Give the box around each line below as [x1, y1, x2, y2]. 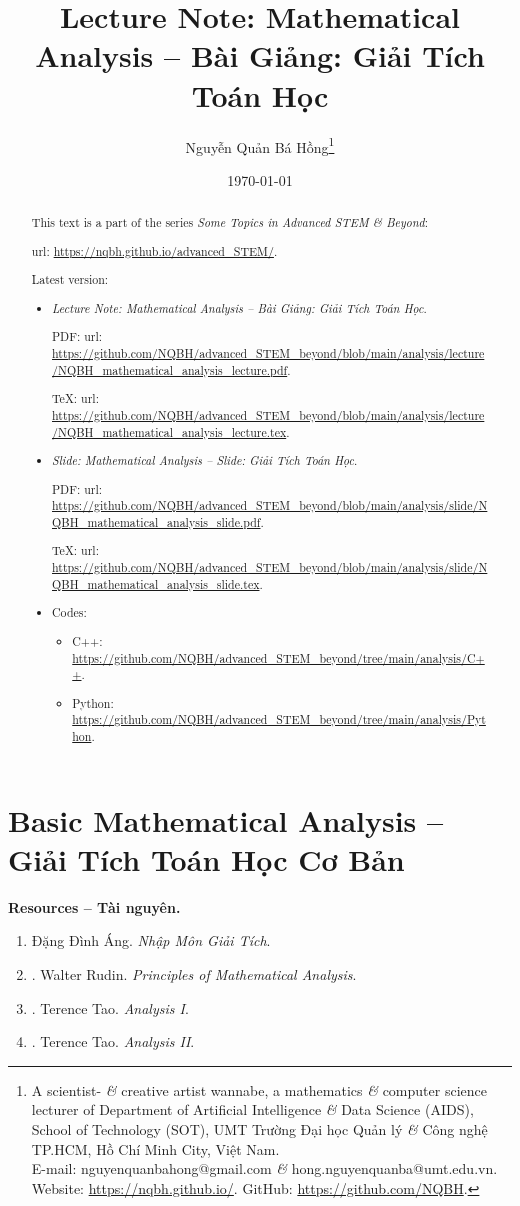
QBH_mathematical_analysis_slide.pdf [52, 513, 261, 530]
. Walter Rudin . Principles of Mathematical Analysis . [31, 964, 357, 984]
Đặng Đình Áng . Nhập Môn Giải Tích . [31, 930, 271, 951]
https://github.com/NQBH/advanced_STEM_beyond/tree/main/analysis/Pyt [72, 711, 486, 728]
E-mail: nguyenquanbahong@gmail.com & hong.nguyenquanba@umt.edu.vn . [31, 1158, 498, 1179]
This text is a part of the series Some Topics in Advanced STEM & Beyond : [31, 214, 428, 231]
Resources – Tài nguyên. [8, 896, 181, 917]
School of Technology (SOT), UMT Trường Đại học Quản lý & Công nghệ [31, 1118, 488, 1139]
